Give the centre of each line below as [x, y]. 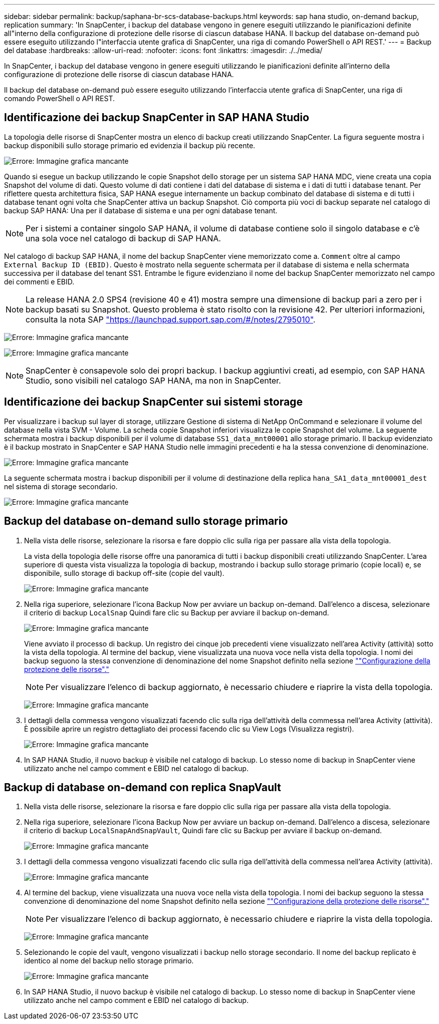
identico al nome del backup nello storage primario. [109, 961]
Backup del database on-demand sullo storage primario [146, 521]
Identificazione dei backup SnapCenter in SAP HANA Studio [157, 118]
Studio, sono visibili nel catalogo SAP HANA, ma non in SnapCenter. [153, 380]
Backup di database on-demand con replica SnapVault [143, 787]
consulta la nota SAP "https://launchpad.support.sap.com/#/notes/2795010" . [171, 319]
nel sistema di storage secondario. [61, 486]
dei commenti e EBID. [39, 281]
